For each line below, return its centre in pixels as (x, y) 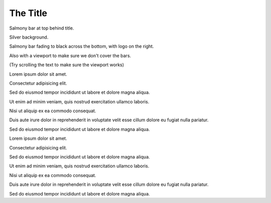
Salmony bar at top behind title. (42, 28)
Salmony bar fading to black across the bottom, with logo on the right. (82, 46)
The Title (28, 13)
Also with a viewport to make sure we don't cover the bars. (70, 56)
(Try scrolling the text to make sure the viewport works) (67, 65)
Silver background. (29, 37)
